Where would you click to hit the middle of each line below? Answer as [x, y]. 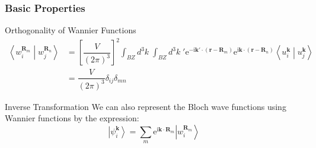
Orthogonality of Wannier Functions [71, 30]
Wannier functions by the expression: [72, 118]
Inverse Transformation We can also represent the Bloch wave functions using [146, 106]
